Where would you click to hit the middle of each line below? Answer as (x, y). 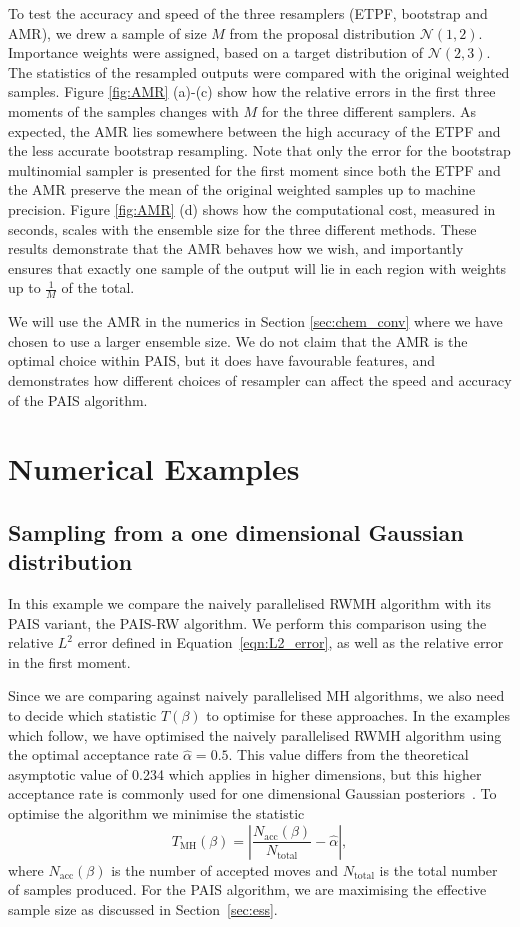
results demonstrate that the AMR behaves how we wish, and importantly (236, 248)
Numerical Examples (154, 468)
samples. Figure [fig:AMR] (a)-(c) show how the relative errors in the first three (252, 91)
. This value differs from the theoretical (348, 754)
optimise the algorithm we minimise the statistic (156, 813)
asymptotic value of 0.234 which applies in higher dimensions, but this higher (245, 773)
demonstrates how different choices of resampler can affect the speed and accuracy (260, 379)
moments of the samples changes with (123, 110)
